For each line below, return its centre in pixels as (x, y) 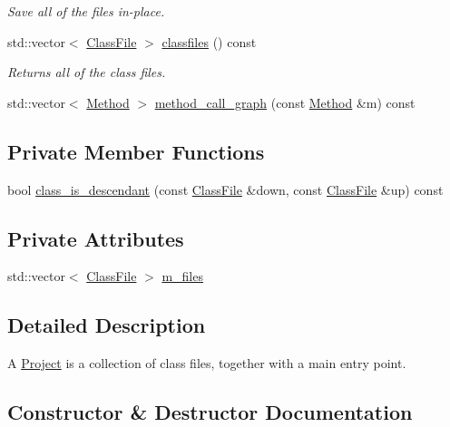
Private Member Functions (136, 151)
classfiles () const (209, 41)
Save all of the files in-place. (86, 11)
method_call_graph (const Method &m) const (285, 102)
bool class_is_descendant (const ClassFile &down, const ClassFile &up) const (225, 189)
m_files (182, 276)
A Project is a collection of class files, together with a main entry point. (207, 363)
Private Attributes (96, 238)
